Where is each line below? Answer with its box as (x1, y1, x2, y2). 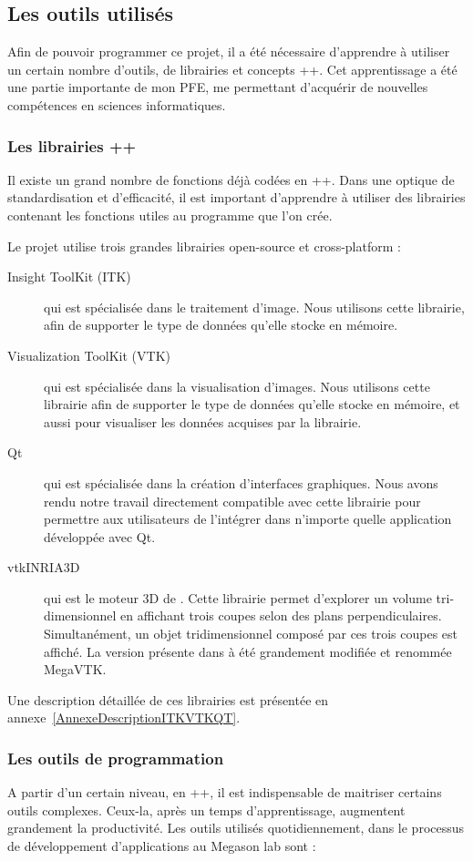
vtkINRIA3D (7, 558, 80, 577)
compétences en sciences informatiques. (7, 95, 226, 114)
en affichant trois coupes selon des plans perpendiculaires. (120, 606, 442, 625)
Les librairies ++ (7, 134, 137, 157)
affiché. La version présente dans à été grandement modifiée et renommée (44, 641, 452, 661)
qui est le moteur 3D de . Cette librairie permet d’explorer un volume (44, 588, 432, 607)
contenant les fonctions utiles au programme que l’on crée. (7, 205, 333, 224)
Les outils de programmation (7, 746, 224, 769)
